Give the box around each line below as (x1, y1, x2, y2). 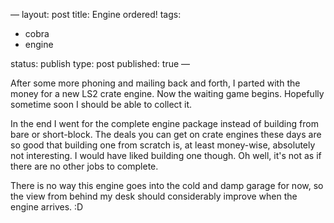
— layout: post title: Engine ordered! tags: (10, 9, 182, 20)
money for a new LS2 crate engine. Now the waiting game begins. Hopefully (10, 88, 325, 99)
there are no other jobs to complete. (10, 160, 159, 172)
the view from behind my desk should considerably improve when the (10, 190, 298, 202)
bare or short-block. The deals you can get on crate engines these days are (10, 129, 322, 140)
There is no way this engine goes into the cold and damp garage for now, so (10, 180, 324, 191)
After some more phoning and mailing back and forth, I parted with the (10, 77, 301, 89)
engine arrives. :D (10, 201, 84, 213)
